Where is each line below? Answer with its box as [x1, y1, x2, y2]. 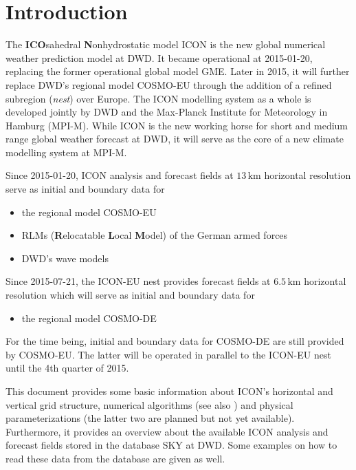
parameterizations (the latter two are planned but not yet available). [5, 411, 295, 425]
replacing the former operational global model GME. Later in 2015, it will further [5, 64, 350, 78]
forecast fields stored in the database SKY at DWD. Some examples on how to [5, 438, 337, 452]
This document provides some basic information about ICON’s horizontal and [5, 384, 333, 398]
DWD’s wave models [21, 250, 109, 265]
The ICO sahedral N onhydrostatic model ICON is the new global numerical [5, 37, 326, 52]
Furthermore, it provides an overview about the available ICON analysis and [5, 424, 329, 438]
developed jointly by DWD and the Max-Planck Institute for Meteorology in [5, 105, 328, 119]
